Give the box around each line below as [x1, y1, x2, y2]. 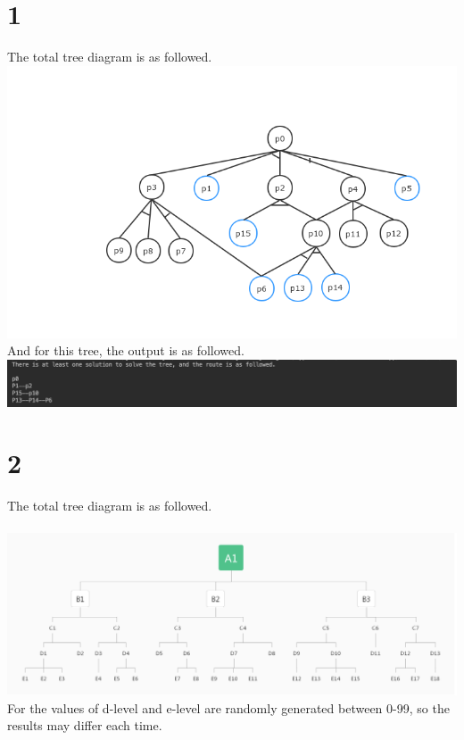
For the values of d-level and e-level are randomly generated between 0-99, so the [7, 698, 450, 717]
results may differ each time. [7, 716, 162, 735]
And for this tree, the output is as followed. [7, 341, 244, 360]
